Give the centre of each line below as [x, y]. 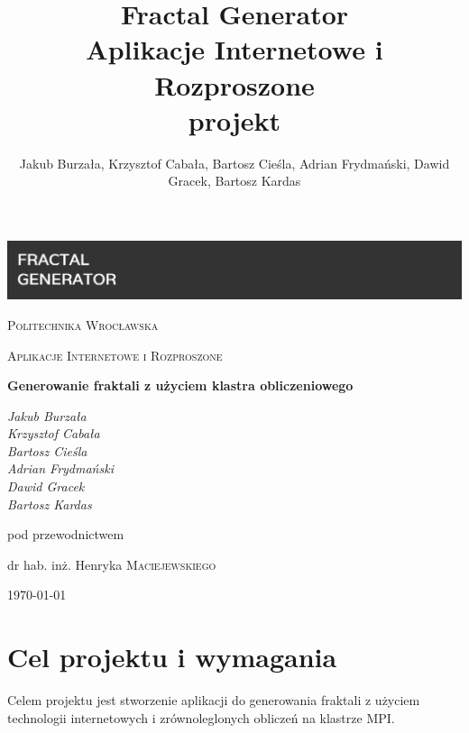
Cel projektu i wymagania [172, 657]
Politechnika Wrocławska [83, 324]
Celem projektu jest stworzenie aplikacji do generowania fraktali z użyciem [214, 700]
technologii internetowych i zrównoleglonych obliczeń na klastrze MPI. [201, 717]
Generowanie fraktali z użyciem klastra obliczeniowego [180, 385]
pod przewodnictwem [66, 534]
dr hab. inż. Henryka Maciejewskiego [112, 564]
